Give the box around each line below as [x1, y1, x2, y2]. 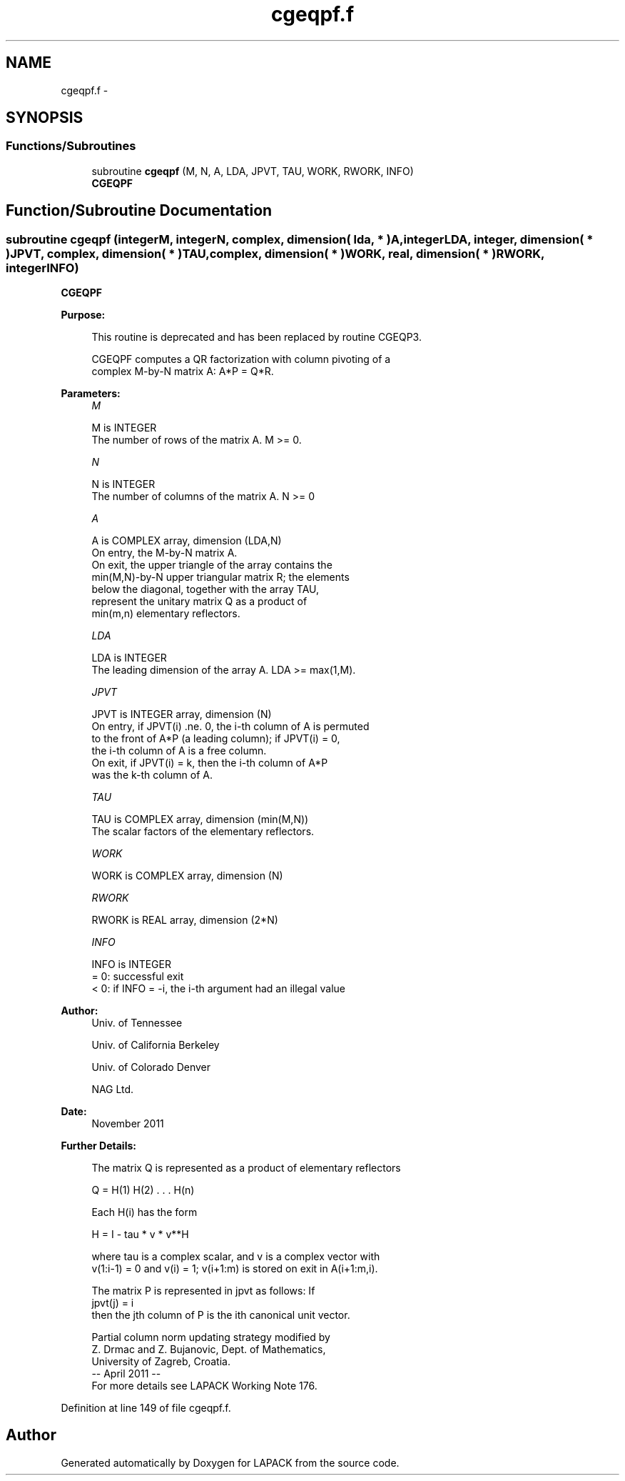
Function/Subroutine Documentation [6, 201, 273, 220]
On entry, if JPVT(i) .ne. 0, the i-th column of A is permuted [91, 720, 370, 733]
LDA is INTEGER [91, 652, 167, 664]
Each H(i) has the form [91, 1206, 198, 1219]
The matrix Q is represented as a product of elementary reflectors [91, 1162, 401, 1175]
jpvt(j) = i [91, 1297, 134, 1310]
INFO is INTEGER [91, 958, 171, 971]
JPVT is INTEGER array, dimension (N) [91, 708, 272, 721]
